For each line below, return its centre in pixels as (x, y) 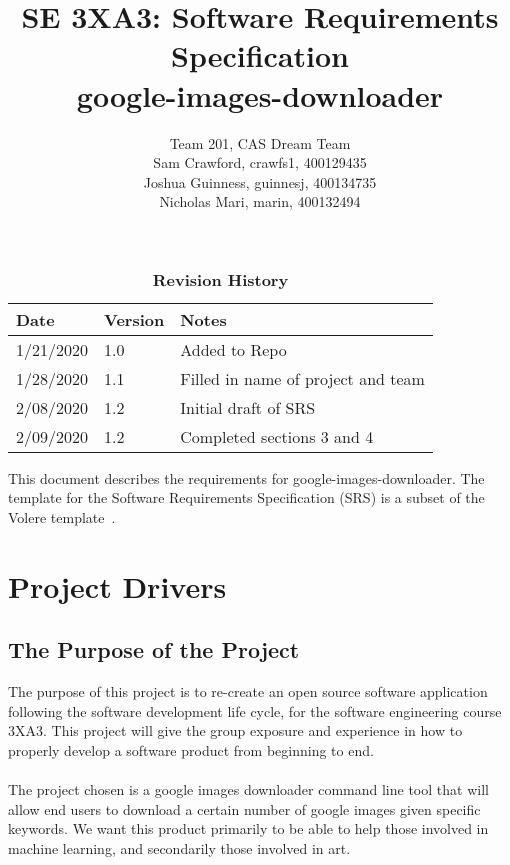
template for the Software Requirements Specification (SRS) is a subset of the (246, 497)
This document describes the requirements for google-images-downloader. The (246, 477)
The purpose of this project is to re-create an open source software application (248, 691)
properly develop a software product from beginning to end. (191, 750)
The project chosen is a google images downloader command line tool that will (248, 789)
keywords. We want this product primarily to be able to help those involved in (248, 828)
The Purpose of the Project (154, 649)
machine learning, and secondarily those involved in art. (179, 847)
